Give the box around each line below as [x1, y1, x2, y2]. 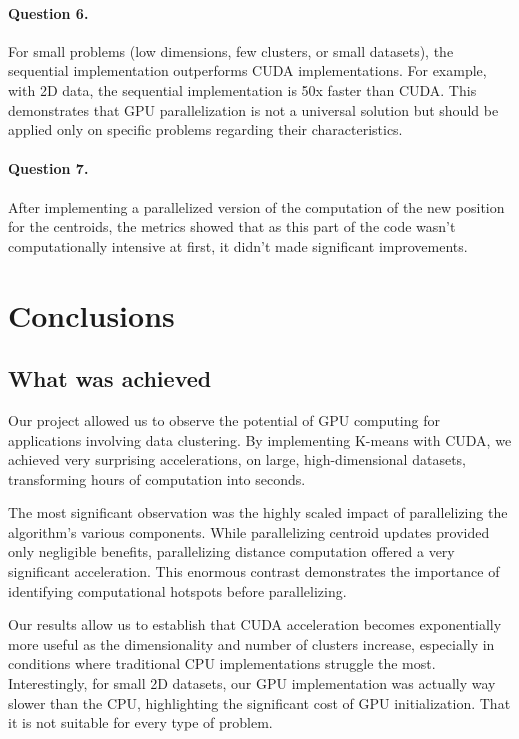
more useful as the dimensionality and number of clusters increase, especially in [8, 633, 495, 654]
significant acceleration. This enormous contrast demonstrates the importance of [8, 561, 500, 582]
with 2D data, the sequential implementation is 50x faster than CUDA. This [8, 79, 477, 100]
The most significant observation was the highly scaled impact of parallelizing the [8, 502, 508, 523]
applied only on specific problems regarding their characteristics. [8, 119, 403, 140]
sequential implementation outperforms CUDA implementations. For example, [8, 60, 487, 81]
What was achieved [8, 363, 212, 394]
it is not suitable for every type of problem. [8, 712, 273, 733]
